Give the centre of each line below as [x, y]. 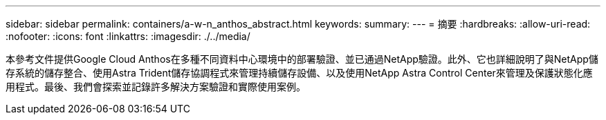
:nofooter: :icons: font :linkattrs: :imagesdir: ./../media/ [128, 36]
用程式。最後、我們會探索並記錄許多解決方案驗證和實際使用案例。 [156, 87]
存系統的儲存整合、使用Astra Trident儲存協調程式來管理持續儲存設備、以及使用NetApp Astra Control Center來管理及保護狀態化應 [299, 73]
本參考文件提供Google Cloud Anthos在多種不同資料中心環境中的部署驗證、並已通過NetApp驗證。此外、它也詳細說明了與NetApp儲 [302, 59]
